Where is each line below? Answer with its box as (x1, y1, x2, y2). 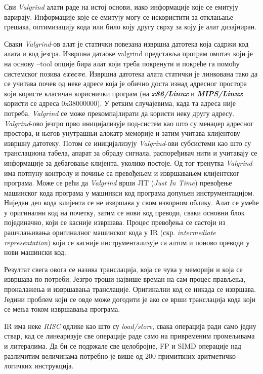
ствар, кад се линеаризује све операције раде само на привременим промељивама (4, 330, 255, 341)
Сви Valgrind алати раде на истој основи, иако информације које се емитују (4, 2, 238, 12)
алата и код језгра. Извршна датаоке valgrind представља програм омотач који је (4, 48, 253, 59)
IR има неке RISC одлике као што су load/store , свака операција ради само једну (4, 320, 256, 331)
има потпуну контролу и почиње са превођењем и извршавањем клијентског (4, 167, 240, 178)
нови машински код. (4, 247, 66, 257)
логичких (4, 360, 32, 371)
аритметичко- (197, 350, 238, 361)
